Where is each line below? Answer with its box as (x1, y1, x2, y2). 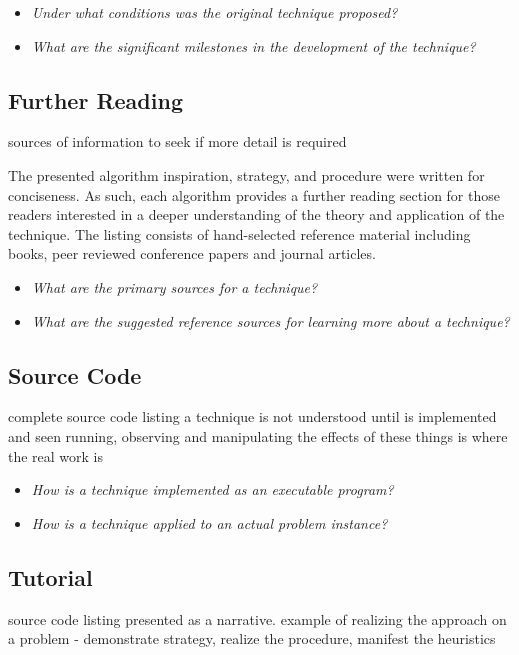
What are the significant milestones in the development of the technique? (31, 35, 476, 56)
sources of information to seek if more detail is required (8, 131, 347, 152)
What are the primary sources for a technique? (31, 276, 318, 297)
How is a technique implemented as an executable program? (31, 479, 394, 500)
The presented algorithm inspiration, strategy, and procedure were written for (8, 164, 485, 185)
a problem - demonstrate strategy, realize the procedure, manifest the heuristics (8, 628, 496, 649)
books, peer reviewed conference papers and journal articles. (8, 243, 376, 264)
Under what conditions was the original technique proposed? (31, 2, 398, 22)
